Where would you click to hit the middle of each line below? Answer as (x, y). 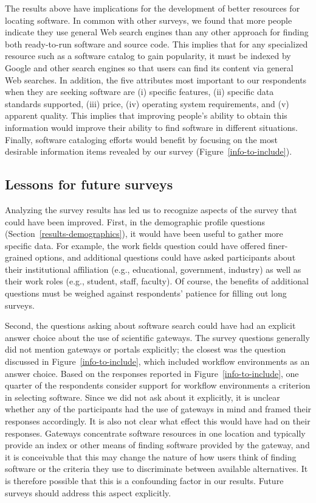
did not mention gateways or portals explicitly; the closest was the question (146, 349)
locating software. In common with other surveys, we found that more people (149, 20)
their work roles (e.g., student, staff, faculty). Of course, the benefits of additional (157, 281)
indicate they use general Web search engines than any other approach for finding (157, 32)
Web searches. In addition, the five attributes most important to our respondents (156, 79)
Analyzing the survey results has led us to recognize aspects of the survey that (151, 209)
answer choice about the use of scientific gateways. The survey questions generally (157, 337)
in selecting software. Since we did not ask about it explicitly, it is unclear (143, 397)
